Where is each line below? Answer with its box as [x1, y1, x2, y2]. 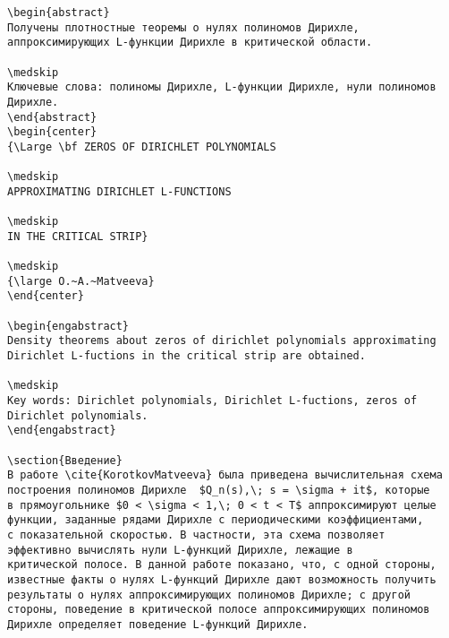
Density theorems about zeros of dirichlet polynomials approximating [7, 334, 436, 348]
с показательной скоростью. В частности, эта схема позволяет [7, 528, 385, 541]
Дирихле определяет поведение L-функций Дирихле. [7, 617, 309, 631]
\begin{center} [7, 125, 97, 139]
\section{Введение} [7, 453, 123, 467]
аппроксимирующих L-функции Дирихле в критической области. [7, 36, 373, 49]
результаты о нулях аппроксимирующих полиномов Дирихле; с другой [7, 588, 411, 601]
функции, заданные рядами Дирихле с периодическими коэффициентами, [7, 513, 424, 527]
